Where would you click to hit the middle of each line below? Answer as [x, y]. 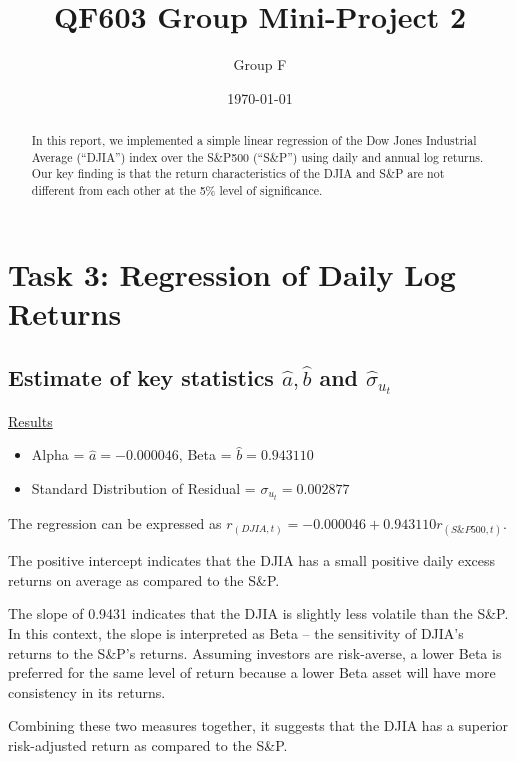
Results [30, 420]
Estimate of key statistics [141, 376]
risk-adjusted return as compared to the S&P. [148, 744]
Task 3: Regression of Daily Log [232, 273]
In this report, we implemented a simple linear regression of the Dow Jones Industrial [254, 140]
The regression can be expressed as [115, 523]
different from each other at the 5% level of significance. [177, 190]
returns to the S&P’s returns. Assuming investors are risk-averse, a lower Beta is [255, 652]
